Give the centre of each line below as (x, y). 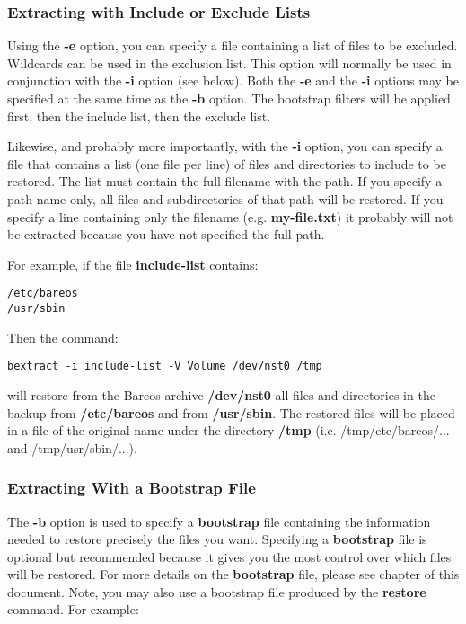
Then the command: (63, 337)
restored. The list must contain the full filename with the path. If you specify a (225, 181)
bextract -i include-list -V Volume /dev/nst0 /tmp (165, 366)
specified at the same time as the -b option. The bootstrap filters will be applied (229, 98)
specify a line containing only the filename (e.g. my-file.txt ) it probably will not (230, 216)
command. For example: (73, 609)
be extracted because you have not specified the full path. (166, 234)
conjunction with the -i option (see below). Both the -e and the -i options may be (233, 80)
